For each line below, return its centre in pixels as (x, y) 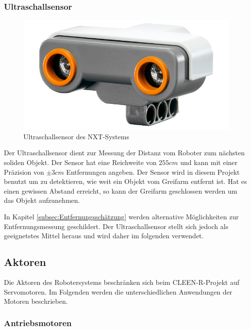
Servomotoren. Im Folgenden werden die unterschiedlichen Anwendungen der (118, 291)
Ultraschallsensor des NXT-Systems (76, 136)
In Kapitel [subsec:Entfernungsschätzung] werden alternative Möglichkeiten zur (121, 216)
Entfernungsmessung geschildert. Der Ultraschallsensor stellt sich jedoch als (116, 226)
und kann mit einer (209, 162)
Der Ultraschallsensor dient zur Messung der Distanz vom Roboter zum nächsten (124, 153)
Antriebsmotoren (38, 322)
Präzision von (24, 172)
